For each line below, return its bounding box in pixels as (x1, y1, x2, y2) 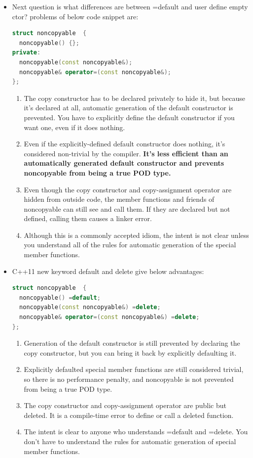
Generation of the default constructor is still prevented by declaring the (24, 338, 240, 348)
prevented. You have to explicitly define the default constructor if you (24, 112, 235, 122)
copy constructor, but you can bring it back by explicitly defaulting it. (24, 347, 237, 358)
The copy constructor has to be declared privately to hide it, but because (24, 92, 245, 103)
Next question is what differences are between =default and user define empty (12, 1, 248, 11)
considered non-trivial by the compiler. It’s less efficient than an (24, 148, 228, 158)
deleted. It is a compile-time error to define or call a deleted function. (24, 410, 234, 420)
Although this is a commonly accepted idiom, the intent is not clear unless (24, 229, 249, 240)
